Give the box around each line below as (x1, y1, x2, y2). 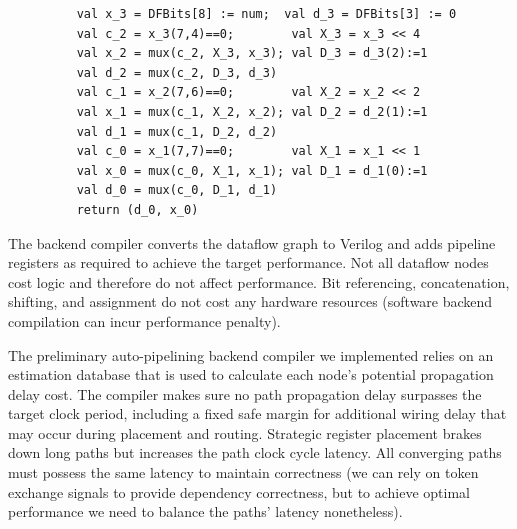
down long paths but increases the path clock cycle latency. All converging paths (8, 442, 502, 463)
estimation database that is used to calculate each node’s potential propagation (8, 364, 494, 385)
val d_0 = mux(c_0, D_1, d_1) (76, 183, 278, 198)
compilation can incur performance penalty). (8, 310, 281, 331)
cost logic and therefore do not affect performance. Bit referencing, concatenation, (8, 271, 510, 292)
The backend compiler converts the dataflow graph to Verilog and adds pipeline (8, 232, 496, 253)
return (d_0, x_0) (76, 202, 199, 217)
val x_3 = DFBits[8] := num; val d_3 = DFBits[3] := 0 (76, 7, 457, 21)
